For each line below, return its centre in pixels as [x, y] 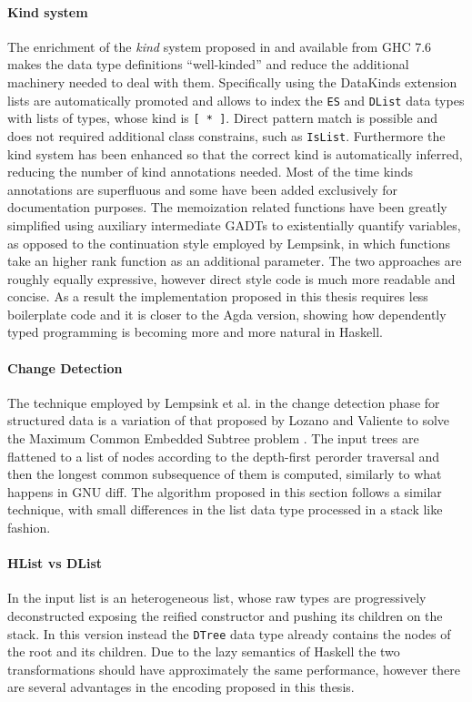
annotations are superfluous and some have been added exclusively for [203, 189]
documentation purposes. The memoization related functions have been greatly [227, 207]
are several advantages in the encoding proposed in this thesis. [181, 687]
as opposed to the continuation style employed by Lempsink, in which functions [229, 243]
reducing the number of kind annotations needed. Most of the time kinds [211, 172]
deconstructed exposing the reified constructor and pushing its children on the [225, 616]
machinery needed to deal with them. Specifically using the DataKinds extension [232, 81]
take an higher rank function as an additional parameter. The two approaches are [235, 261]
